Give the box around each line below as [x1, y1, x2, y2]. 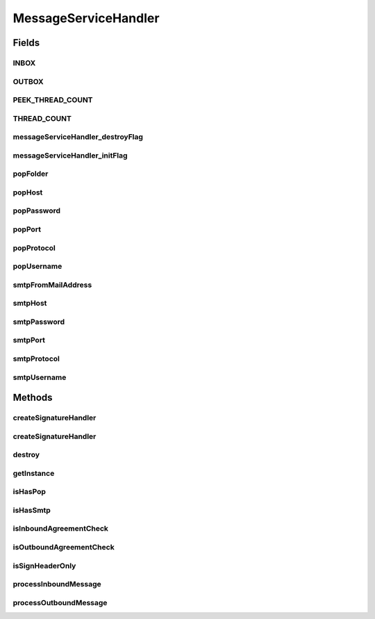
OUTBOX [12, 76, 44, 86]
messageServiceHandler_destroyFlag [12, 132, 144, 142]
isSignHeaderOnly [12, 561, 76, 570]
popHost [12, 188, 43, 197]
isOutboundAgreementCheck [12, 543, 115, 552]
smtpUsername [12, 372, 67, 382]
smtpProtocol [12, 354, 60, 363]
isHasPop [12, 487, 47, 497]
